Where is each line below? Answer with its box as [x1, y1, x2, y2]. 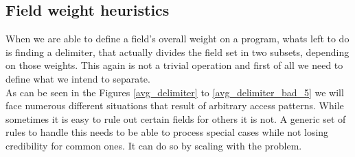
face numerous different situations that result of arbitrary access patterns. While [5, 98, 344, 113]
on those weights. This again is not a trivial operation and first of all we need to [5, 58, 343, 72]
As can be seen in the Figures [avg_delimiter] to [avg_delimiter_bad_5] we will [5, 85, 344, 99]
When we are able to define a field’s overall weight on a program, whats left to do [5, 31, 350, 46]
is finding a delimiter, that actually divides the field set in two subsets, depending [5, 44, 350, 59]
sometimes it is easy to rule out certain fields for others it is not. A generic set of [5, 111, 346, 126]
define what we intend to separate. [5, 71, 150, 85]
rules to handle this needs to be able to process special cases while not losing [5, 125, 329, 139]
